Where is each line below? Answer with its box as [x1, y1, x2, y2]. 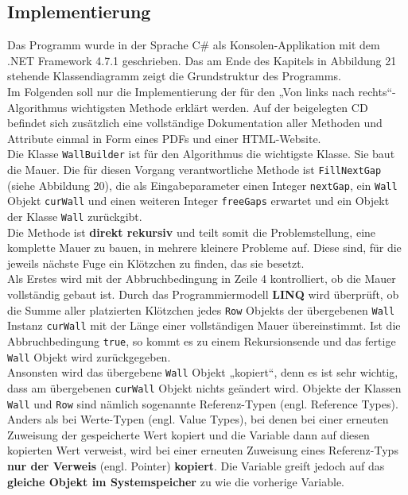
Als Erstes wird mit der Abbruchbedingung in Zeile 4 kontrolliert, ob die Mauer [7, 270, 396, 287]
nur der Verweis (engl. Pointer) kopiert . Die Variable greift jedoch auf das [7, 457, 385, 474]
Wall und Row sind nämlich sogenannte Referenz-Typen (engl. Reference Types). [7, 395, 398, 412]
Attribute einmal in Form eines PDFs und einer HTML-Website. [7, 130, 321, 146]
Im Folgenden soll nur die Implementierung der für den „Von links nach [7, 83, 355, 99]
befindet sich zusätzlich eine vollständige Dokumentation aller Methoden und [7, 114, 383, 131]
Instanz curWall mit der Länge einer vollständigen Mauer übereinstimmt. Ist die [7, 317, 401, 334]
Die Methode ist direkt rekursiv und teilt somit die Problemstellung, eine [7, 223, 376, 240]
